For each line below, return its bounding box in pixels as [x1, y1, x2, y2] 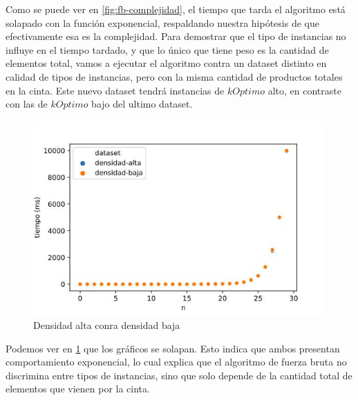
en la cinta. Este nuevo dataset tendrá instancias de [6, 83, 225, 97]
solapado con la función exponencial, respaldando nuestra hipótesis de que [6, 15, 319, 30]
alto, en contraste [267, 83, 341, 97]
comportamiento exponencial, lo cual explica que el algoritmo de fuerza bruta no [6, 354, 347, 369]
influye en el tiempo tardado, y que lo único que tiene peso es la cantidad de [6, 42, 329, 57]
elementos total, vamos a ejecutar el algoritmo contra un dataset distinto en [6, 56, 327, 70]
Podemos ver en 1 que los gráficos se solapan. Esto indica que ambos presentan [6, 341, 340, 355]
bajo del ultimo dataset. [91, 97, 193, 111]
